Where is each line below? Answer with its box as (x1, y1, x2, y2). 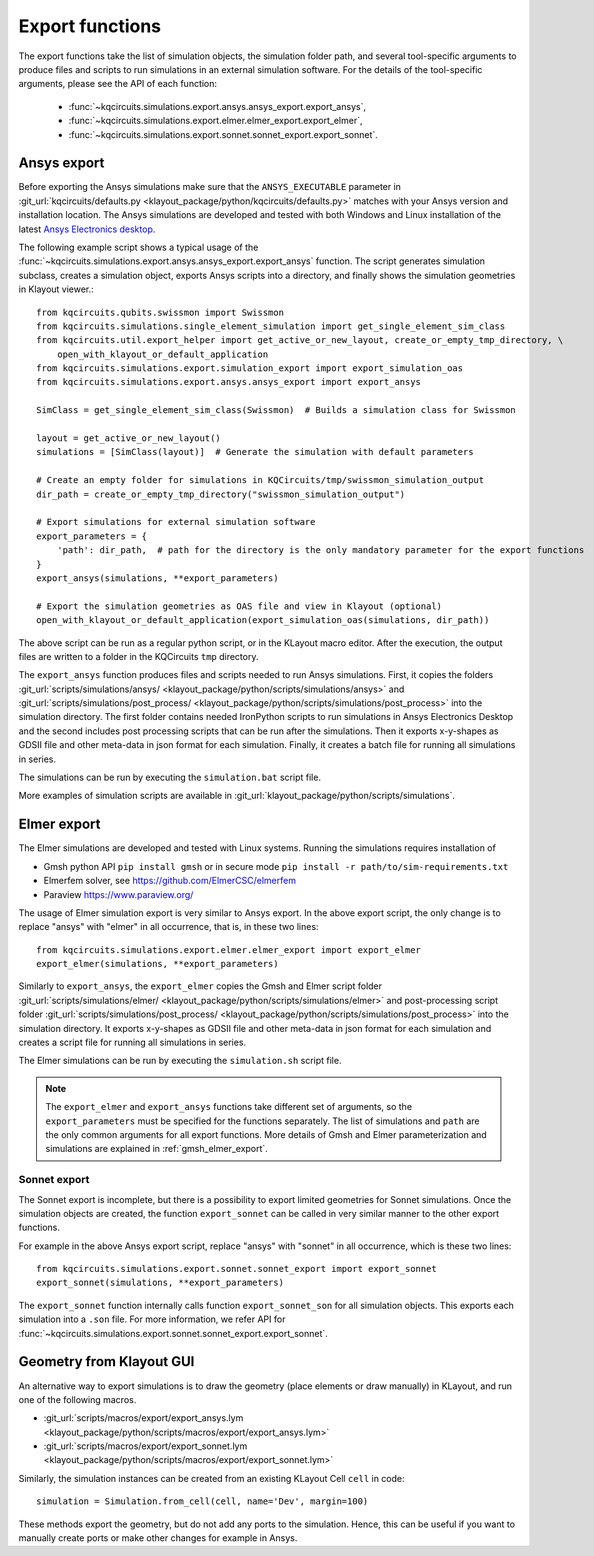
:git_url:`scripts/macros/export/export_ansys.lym (43, 1412, 244, 1424)
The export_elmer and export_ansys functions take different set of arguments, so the (45, 1101, 413, 1113)
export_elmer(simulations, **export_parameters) (36, 958, 279, 970)
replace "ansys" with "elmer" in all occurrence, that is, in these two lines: (18, 921, 319, 933)
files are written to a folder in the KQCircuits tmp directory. (18, 650, 259, 662)
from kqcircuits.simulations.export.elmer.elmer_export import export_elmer (36, 944, 422, 955)
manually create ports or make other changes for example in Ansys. (18, 1532, 298, 1544)
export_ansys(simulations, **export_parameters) (36, 572, 279, 584)
